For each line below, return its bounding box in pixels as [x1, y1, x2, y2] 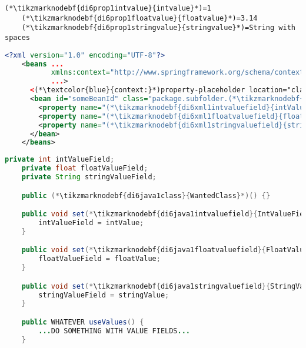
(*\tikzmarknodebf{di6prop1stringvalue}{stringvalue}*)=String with [21, 24, 295, 32]
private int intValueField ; [5, 155, 115, 164]
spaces [5, 33, 30, 42]
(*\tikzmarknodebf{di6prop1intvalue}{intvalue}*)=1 [5, 4, 211, 12]
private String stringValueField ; [21, 173, 157, 181]
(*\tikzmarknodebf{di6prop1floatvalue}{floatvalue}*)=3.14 [21, 14, 258, 22]
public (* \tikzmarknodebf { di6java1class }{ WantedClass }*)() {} [21, 191, 271, 200]
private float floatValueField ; [21, 164, 148, 173]
